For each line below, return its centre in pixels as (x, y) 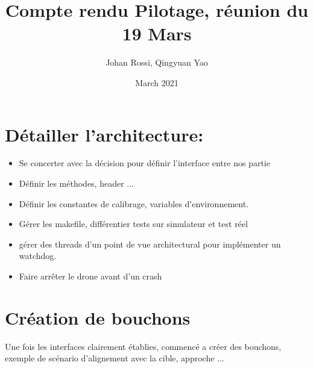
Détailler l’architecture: (104, 134)
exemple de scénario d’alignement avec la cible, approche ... (115, 358)
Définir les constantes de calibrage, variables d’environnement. (134, 203)
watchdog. (38, 256)
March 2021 (157, 82)
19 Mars (157, 33)
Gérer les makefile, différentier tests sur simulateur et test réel (133, 224)
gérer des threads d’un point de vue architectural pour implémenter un (150, 244)
